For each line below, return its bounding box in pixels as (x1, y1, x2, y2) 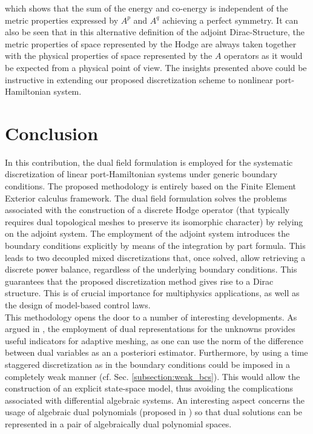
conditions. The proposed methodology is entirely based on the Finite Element (5, 180, 297, 192)
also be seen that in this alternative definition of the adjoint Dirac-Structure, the (5, 25, 305, 38)
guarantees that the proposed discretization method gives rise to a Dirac (5, 274, 274, 287)
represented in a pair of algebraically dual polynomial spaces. (5, 417, 232, 430)
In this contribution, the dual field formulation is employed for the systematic (5, 155, 293, 168)
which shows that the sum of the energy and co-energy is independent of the (5, 2, 288, 14)
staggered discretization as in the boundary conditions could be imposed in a (5, 358, 291, 370)
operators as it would (224, 49, 303, 62)
